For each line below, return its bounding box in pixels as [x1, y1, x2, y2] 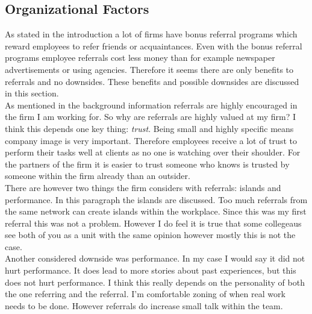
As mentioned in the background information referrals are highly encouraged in [5, 98, 298, 111]
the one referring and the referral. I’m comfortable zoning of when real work [5, 287, 285, 300]
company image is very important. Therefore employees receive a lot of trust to [5, 134, 297, 146]
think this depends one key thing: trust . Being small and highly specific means [5, 122, 294, 134]
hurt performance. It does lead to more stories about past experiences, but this [5, 264, 296, 277]
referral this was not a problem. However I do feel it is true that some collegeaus [5, 216, 302, 229]
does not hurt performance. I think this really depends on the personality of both [5, 275, 305, 288]
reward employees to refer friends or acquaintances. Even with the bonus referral [5, 39, 302, 52]
